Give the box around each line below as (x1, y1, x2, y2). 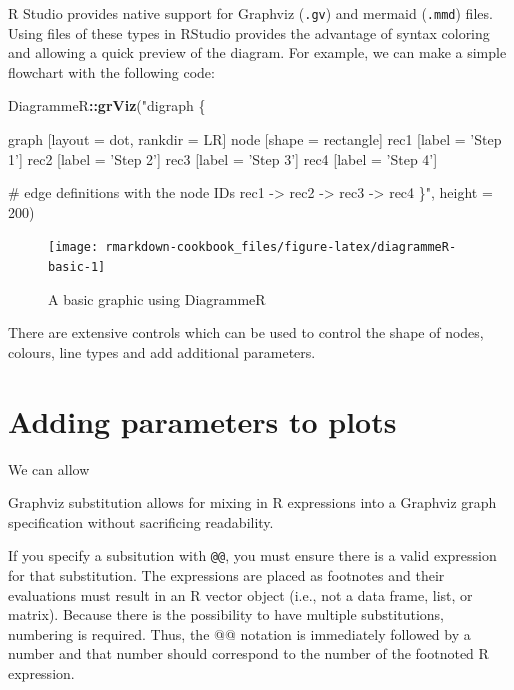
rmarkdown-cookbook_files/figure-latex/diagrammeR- (105, 240, 457, 255)
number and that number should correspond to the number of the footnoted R (8, 643, 489, 664)
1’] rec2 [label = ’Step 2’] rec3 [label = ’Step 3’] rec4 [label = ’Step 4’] (8, 148, 438, 169)
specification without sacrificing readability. (8, 511, 274, 532)
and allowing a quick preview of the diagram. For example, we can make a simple (8, 42, 507, 63)
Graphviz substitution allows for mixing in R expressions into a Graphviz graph (8, 492, 497, 513)
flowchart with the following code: (8, 61, 215, 82)
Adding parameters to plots (8, 400, 397, 441)
